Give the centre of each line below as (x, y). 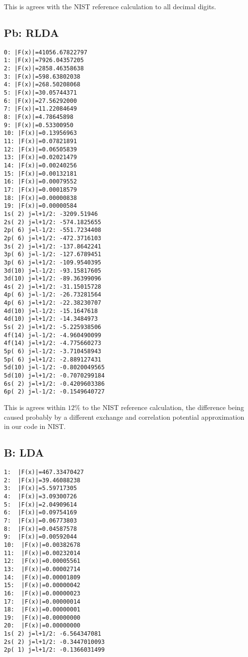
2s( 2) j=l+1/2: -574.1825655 (53, 222)
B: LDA (24, 452)
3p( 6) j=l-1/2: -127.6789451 (53, 255)
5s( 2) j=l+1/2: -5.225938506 (53, 327)
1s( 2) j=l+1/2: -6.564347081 (53, 634)
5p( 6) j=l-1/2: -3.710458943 (53, 352)
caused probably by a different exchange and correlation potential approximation (124, 417)
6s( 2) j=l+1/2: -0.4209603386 (54, 384)
